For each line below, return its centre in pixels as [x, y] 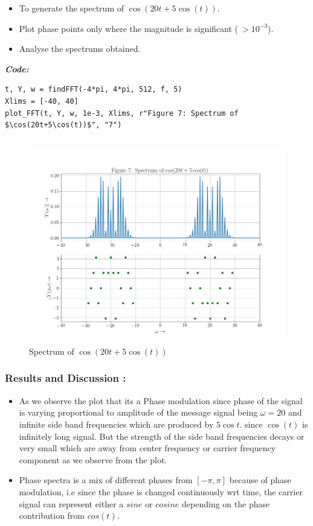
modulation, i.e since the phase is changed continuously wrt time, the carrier [161, 491]
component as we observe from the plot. [93, 459]
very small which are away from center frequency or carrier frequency [147, 448]
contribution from [52, 515]
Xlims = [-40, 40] [42, 101]
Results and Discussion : [66, 378]
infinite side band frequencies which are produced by [116, 424]
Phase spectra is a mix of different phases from [106, 480]
